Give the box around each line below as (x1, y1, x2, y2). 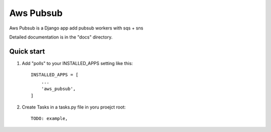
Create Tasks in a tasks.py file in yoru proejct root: (22, 104, 126, 110)
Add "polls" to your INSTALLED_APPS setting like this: (22, 60, 133, 66)
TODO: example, (31, 115, 68, 121)
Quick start (9, 47, 45, 55)
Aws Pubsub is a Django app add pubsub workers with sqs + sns (9, 25, 144, 31)
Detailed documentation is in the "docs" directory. (9, 34, 113, 40)
